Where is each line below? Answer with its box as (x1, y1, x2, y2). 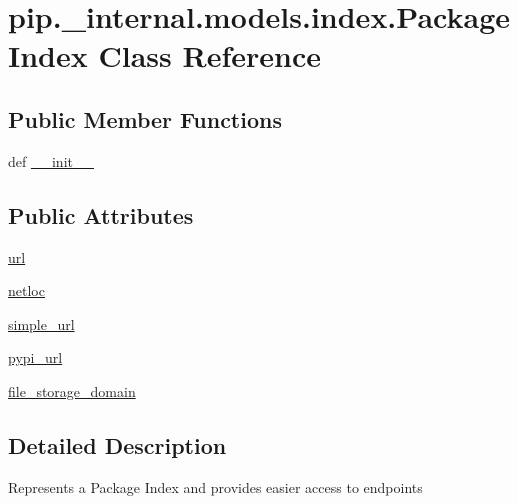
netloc (8, 280, 45, 301)
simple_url (8, 313, 75, 334)
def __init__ (8, 150, 94, 171)
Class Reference (98, 35, 321, 76)
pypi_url (8, 347, 63, 368)
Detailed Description (8, 429, 227, 460)
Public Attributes (8, 199, 194, 230)
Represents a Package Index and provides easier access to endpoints (8, 476, 423, 497)
